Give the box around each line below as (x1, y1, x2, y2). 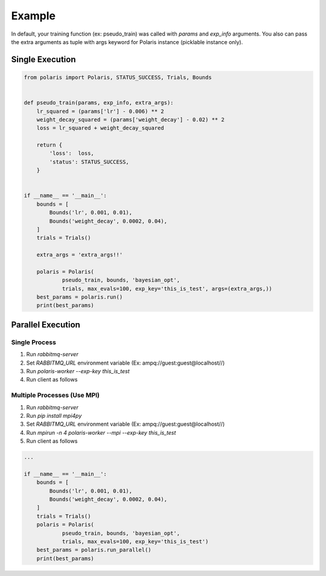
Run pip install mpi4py (26, 412, 82, 419)
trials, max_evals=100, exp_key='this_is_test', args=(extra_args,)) (62, 285, 273, 292)
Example (11, 9, 56, 22)
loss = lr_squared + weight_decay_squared (36, 124, 164, 132)
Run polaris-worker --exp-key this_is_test (26, 368, 130, 375)
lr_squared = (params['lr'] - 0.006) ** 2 (36, 107, 164, 115)
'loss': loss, (49, 150, 95, 157)
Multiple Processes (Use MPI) (11, 391, 100, 400)
